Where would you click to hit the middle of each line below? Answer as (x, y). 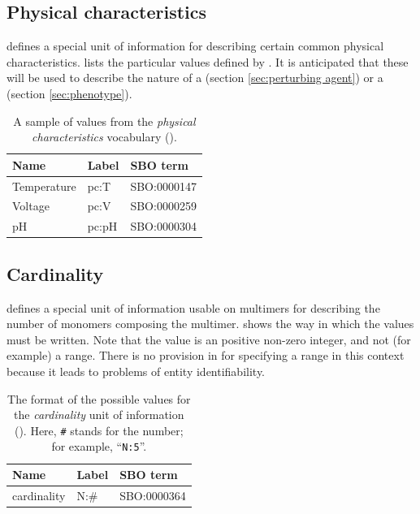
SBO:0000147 (163, 186)
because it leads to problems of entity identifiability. (136, 371)
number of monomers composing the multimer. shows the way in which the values (210, 324)
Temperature (44, 186)
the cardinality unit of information (99, 415)
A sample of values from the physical (104, 121)
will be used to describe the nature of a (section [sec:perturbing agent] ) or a (195, 78)
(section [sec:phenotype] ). (69, 93)
